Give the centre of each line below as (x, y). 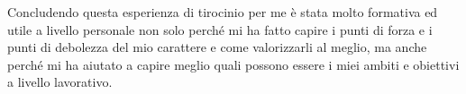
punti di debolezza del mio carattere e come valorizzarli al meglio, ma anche (217, 47)
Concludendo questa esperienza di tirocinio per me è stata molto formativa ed (223, 12)
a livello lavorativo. (60, 82)
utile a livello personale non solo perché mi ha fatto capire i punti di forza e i (220, 29)
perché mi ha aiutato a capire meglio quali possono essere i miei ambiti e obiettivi (233, 64)
